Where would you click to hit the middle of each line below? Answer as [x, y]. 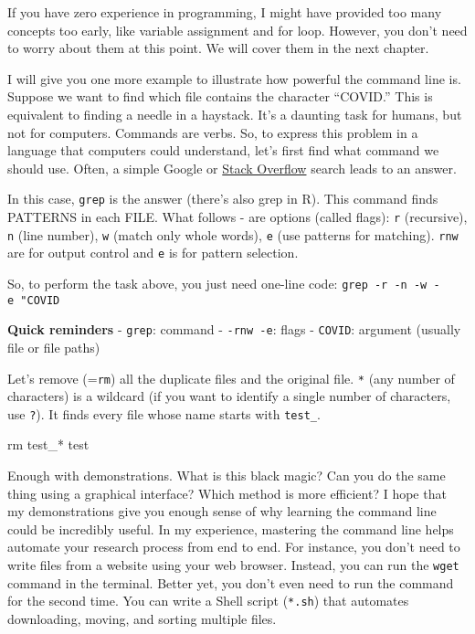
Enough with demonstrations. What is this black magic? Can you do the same [227, 475]
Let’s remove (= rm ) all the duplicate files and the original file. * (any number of [231, 378]
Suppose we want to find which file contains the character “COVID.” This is [220, 96]
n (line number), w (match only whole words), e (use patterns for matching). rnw [233, 234]
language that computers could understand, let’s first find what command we [223, 150]
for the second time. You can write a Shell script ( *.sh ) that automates [208, 601]
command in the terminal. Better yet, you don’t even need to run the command [231, 582]
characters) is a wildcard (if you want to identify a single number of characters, [229, 396]
